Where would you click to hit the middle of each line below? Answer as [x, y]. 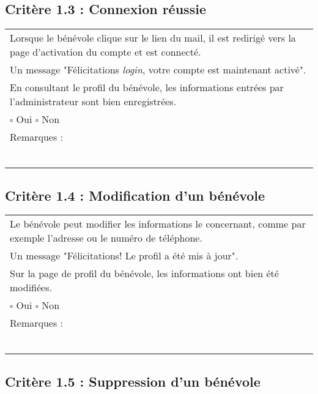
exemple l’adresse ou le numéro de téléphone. [106, 238]
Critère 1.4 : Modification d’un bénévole [135, 195]
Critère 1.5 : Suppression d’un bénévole [133, 381]
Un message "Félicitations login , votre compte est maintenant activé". [158, 70]
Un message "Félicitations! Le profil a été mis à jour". [124, 256]
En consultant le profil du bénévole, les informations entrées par [147, 87]
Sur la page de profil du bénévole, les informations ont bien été [144, 273]
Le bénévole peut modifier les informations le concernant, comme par [158, 224]
